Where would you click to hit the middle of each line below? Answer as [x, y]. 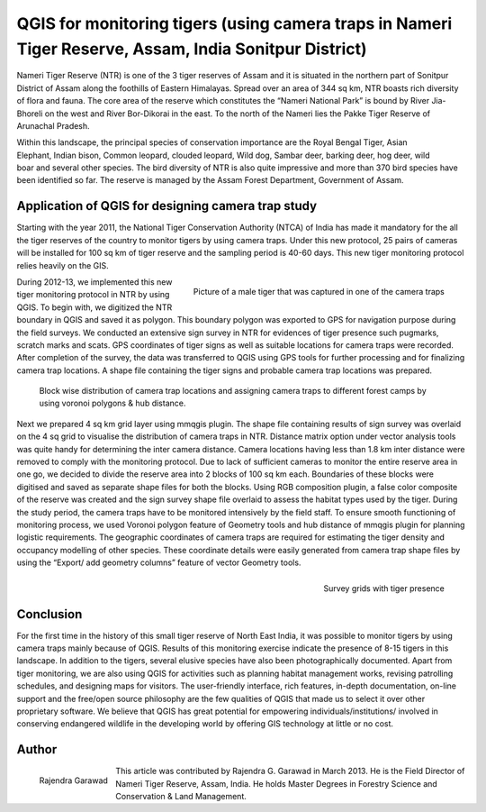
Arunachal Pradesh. [53, 125]
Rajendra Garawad [73, 780]
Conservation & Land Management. [181, 797]
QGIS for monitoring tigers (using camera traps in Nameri [234, 23]
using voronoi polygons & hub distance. [112, 403]
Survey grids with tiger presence [384, 588]
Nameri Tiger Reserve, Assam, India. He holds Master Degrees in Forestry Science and [277, 783]
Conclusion [49, 614]
